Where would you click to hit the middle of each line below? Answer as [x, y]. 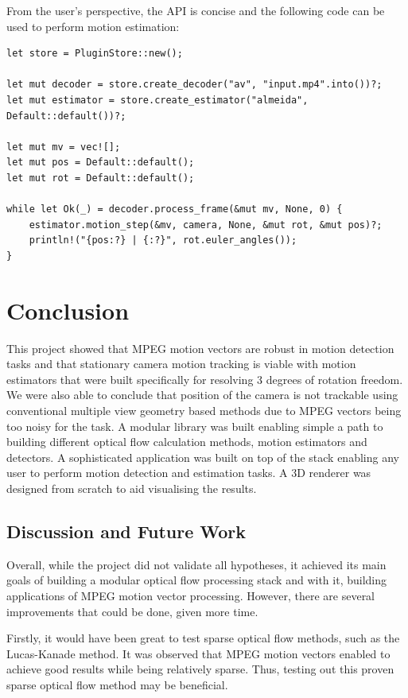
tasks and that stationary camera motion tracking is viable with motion [181, 364]
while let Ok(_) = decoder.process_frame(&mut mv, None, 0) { [175, 209]
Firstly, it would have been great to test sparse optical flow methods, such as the [203, 638]
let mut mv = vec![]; [64, 147]
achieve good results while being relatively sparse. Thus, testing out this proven [200, 669]
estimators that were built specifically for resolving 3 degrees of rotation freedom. [205, 379]
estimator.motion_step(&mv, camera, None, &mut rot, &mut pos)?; [206, 225]
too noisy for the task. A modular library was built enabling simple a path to [195, 426]
